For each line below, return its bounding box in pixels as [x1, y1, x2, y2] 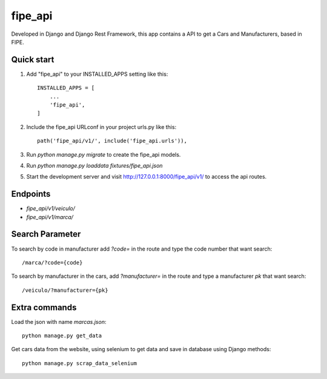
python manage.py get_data [22, 332, 102, 339]
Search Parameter [11, 229, 81, 239]
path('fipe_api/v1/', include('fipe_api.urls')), [37, 137, 188, 145]
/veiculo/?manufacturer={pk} [22, 286, 108, 294]
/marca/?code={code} [22, 259, 83, 266]
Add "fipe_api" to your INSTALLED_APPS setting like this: [26, 70, 168, 77]
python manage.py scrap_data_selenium [22, 360, 137, 366]
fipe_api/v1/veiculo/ [26, 205, 76, 212]
